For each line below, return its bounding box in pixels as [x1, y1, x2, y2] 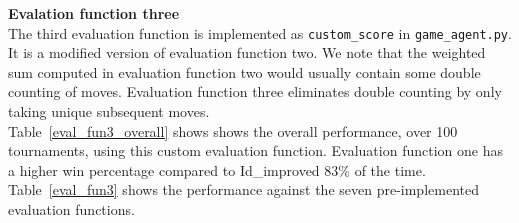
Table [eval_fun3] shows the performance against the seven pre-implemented [8, 179, 479, 200]
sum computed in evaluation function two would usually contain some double [8, 61, 481, 82]
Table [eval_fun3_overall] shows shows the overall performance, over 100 [8, 120, 458, 141]
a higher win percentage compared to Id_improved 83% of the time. [8, 159, 426, 180]
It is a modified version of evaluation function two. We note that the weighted [8, 42, 486, 63]
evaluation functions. [8, 199, 135, 219]
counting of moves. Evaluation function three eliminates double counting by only [8, 81, 502, 102]
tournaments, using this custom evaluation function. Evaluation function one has [8, 140, 503, 161]
